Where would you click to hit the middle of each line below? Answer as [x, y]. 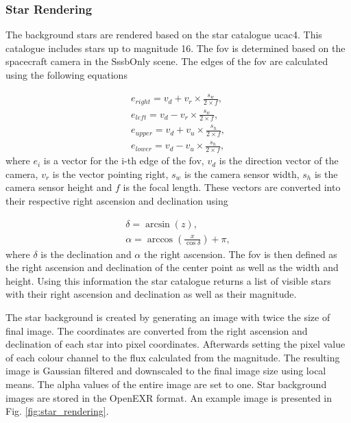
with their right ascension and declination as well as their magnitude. [151, 294]
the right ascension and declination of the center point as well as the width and [172, 267]
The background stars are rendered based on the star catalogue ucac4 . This [164, 35]
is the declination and [86, 254]
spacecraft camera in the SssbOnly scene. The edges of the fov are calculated [167, 61]
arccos [160, 239]
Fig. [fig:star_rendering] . [57, 411]
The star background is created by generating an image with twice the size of [168, 317]
